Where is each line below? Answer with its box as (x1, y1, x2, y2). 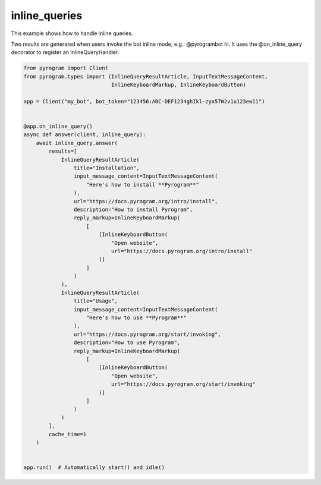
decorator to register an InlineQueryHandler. (11, 49, 119, 56)
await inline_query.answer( (36, 140, 118, 146)
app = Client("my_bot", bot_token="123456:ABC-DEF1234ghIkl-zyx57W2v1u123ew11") (23, 98, 265, 105)
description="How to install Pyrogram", (73, 206, 193, 213)
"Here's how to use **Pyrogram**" (86, 314, 187, 321)
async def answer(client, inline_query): (23, 131, 146, 138)
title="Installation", (73, 165, 140, 171)
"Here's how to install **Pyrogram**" (86, 181, 199, 188)
